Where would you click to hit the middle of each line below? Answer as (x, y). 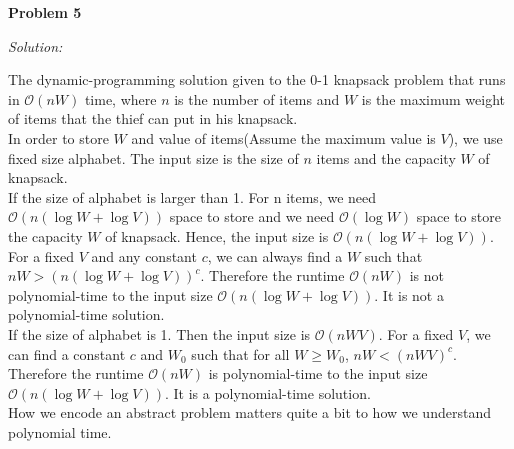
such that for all (240, 353)
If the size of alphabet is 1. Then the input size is (159, 333)
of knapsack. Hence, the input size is (217, 235)
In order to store (58, 137)
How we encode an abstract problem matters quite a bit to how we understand (249, 412)
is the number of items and (257, 98)
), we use (475, 137)
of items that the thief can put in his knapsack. (153, 118)
